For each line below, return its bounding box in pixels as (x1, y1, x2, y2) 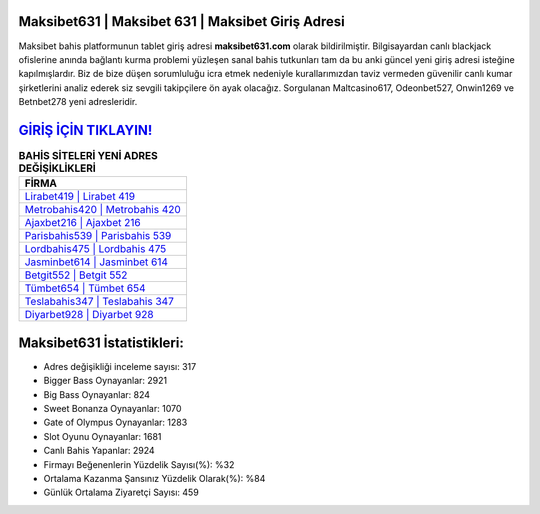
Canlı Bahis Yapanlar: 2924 (43, 445, 155, 457)
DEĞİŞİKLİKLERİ (18, 161, 97, 175)
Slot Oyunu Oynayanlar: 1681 (43, 430, 162, 442)
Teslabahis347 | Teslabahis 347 (24, 295, 174, 309)
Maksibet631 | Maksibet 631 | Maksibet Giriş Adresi (18, 13, 345, 30)
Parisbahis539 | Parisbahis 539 (24, 229, 172, 243)
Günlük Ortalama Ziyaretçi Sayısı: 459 (43, 486, 199, 499)
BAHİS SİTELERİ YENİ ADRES (18, 149, 159, 163)
